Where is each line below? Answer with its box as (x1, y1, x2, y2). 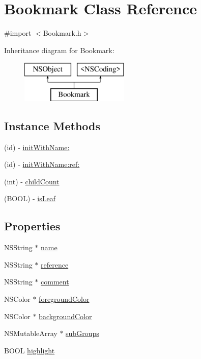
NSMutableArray (4, 328, 58, 339)
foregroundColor (39, 294, 90, 304)
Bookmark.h (43, 28, 81, 38)
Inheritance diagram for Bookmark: (4, 44, 114, 55)
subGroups (66, 328, 99, 339)
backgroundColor (39, 310, 92, 321)
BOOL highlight (4, 345, 55, 355)
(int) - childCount (4, 176, 60, 186)
